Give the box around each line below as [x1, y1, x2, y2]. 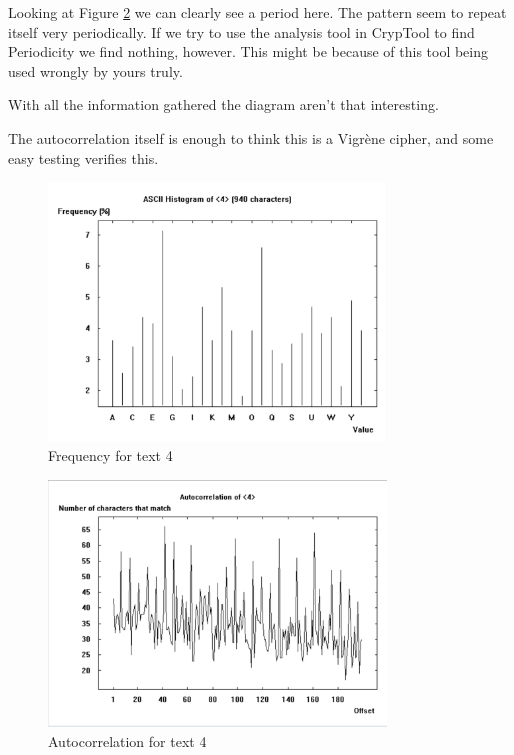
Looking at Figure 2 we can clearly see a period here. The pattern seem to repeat [8, 2, 507, 22]
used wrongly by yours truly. [8, 60, 183, 81]
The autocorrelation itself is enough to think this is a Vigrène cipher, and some [8, 127, 494, 148]
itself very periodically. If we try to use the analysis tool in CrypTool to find [8, 21, 475, 42]
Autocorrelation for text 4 [48, 730, 207, 751]
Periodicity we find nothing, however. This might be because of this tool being [8, 41, 489, 62]
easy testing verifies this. [8, 147, 159, 168]
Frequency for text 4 [48, 445, 173, 466]
